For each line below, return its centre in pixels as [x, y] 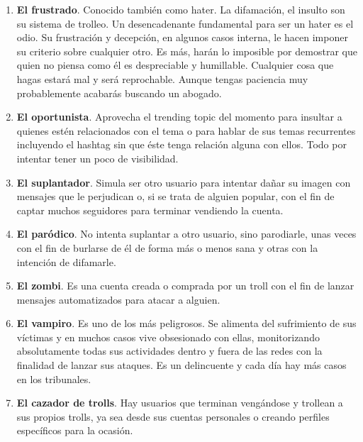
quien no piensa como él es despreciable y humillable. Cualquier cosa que [175, 65]
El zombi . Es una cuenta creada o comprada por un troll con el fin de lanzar [185, 286]
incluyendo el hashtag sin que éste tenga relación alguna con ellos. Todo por [181, 144]
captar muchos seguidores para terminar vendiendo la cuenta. [150, 210]
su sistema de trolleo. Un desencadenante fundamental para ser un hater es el [185, 23]
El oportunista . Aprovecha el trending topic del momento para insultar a [179, 117]
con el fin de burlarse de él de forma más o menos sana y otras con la [167, 247]
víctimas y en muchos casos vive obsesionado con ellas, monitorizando [168, 337]
